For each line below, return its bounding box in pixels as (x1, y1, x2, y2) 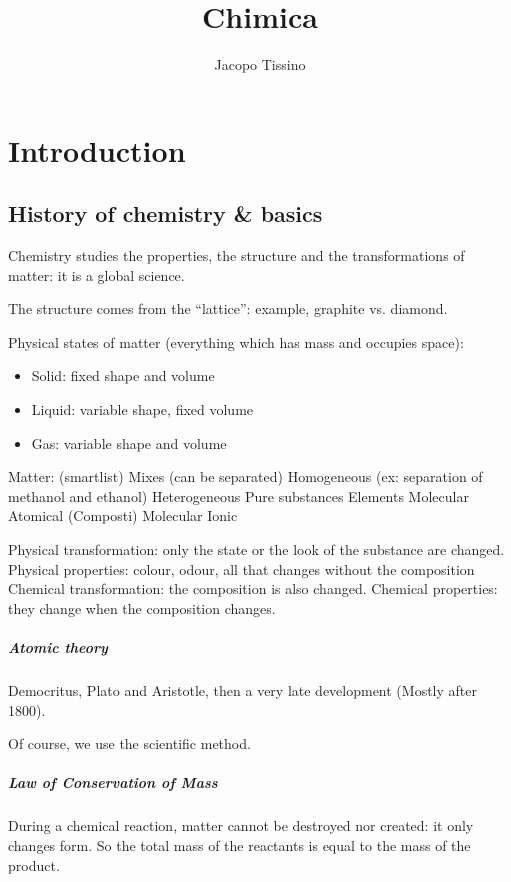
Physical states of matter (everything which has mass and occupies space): (8, 331, 464, 352)
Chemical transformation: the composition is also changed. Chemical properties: (8, 578, 498, 599)
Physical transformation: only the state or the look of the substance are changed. (8, 539, 505, 560)
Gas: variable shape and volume (31, 432, 227, 453)
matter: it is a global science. (8, 264, 185, 285)
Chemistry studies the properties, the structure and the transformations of (8, 245, 465, 266)
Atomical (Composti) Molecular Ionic (8, 505, 238, 526)
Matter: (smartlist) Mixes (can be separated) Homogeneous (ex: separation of (8, 466, 483, 487)
